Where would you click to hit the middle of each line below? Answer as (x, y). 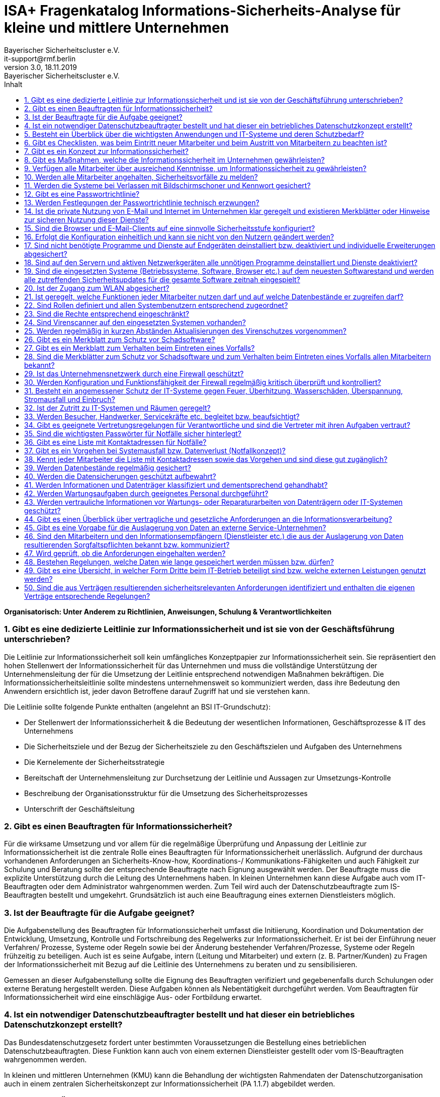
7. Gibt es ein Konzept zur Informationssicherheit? (106, 151)
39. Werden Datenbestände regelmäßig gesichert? (108, 467)
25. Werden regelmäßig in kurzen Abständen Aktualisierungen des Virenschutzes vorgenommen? (185, 331)
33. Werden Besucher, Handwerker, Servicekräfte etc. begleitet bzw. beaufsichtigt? (162, 416)
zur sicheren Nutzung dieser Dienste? (87, 219)
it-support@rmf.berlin (40, 58)
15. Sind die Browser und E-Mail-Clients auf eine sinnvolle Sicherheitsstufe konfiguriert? (170, 228)
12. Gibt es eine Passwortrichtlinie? (82, 194)
